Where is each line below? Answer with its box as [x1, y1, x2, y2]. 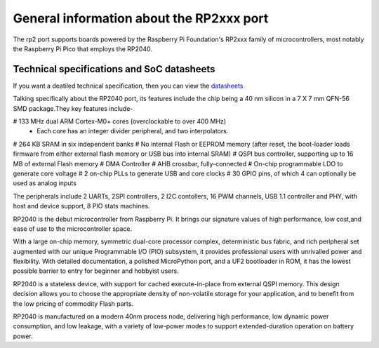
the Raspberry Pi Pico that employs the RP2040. [13, 44, 152, 53]
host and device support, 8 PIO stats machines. [13, 202, 150, 210]
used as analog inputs [13, 179, 77, 187]
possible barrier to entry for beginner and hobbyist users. [13, 267, 179, 275]
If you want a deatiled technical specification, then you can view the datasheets [13, 81, 244, 90]
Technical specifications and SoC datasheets [13, 63, 215, 75]
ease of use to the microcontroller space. [13, 225, 133, 233]
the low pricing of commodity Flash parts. [13, 299, 133, 308]
